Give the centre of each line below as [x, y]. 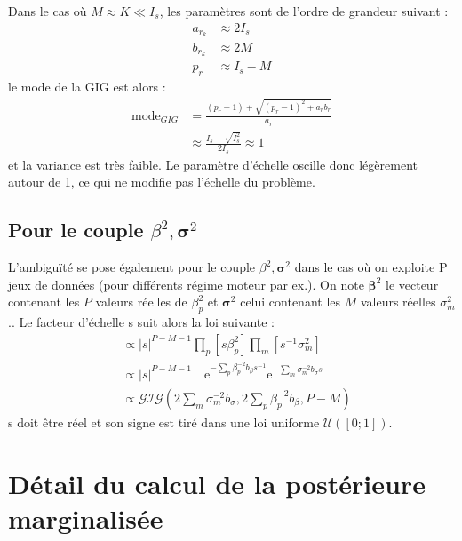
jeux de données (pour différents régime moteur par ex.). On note [186, 284]
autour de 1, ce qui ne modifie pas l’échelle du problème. [162, 182]
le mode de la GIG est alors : [87, 87]
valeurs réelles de [141, 302]
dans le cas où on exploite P [371, 267]
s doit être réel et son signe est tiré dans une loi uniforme [164, 422]
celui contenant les [291, 302]
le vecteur [412, 284]
